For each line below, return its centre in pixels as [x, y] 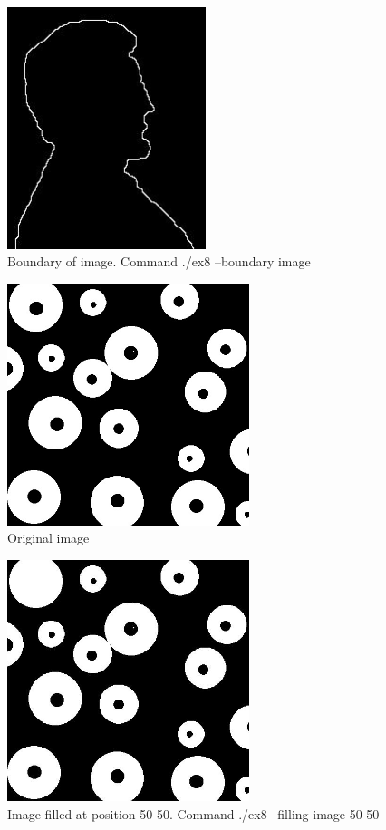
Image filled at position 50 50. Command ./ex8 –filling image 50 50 [193, 813]
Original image [48, 538]
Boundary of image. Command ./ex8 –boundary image [159, 261]
